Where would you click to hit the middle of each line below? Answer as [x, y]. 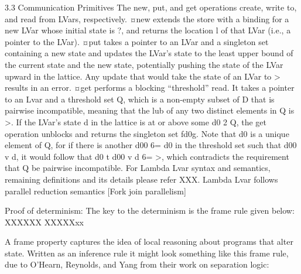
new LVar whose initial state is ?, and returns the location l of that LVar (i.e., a [148, 30]
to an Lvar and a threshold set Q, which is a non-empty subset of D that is [140, 99]
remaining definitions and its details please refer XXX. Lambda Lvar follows [141, 179]
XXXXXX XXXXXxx [44, 222]
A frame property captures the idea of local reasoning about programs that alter [149, 242]
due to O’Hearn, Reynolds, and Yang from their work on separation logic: [137, 264]
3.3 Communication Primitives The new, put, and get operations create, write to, [151, 7]
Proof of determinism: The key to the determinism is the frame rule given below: [150, 210]
